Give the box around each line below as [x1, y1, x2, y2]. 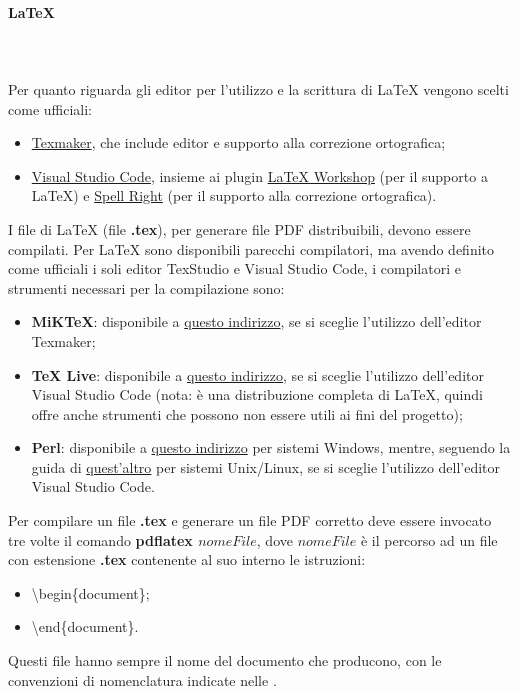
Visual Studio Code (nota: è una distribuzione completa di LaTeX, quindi [31, 384, 483, 405]
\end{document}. [31, 616, 139, 637]
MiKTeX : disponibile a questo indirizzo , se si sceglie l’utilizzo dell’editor [31, 311, 482, 332]
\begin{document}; [31, 582, 150, 603]
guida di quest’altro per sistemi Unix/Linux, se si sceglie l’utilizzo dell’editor [31, 456, 501, 477]
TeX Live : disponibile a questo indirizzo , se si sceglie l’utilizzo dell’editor [31, 364, 484, 385]
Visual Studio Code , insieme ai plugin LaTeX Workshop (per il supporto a [31, 165, 488, 186]
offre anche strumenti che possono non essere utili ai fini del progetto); [31, 403, 463, 424]
